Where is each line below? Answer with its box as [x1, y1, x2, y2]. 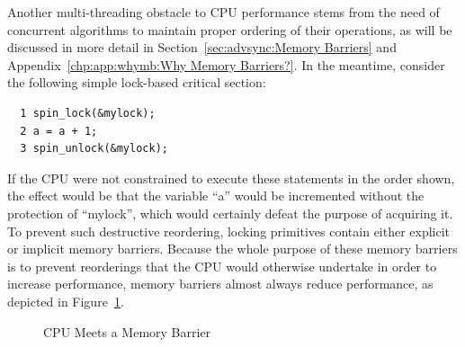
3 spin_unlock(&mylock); [20, 142, 168, 156]
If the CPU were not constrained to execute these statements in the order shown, [7, 168, 455, 187]
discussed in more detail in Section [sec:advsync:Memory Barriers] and [7, 38, 397, 57]
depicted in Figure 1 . [7, 291, 124, 310]
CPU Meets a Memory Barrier [43, 322, 211, 341]
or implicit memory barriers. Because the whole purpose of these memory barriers [7, 239, 458, 258]
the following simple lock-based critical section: [7, 73, 266, 92]
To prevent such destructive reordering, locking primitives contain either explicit [7, 221, 451, 240]
